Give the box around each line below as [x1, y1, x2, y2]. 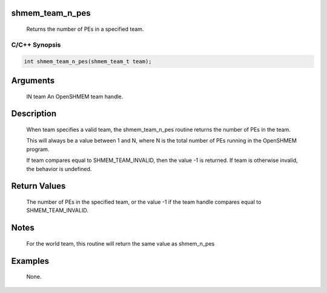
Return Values [11, 181, 66, 191]
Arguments [11, 75, 55, 86]
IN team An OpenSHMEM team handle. [26, 93, 124, 100]
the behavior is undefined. [26, 165, 92, 172]
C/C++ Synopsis [11, 40, 61, 49]
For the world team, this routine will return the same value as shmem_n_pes [26, 240, 215, 247]
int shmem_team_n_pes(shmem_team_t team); [24, 58, 152, 65]
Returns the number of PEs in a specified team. [26, 25, 144, 33]
